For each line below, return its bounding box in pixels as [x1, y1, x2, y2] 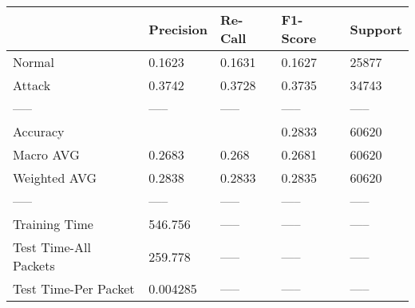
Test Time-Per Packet [13, 279, 135, 298]
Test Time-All [13, 238, 91, 256]
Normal [13, 53, 55, 71]
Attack [13, 76, 51, 94]
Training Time [13, 215, 93, 233]
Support [350, 19, 402, 38]
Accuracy [13, 122, 65, 140]
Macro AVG [13, 145, 80, 164]
